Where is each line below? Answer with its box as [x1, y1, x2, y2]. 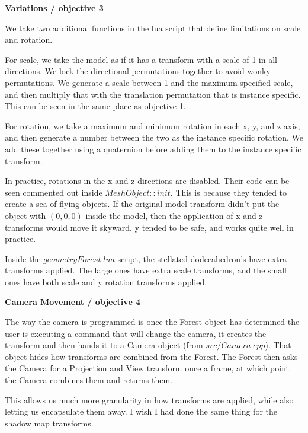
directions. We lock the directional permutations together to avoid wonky [5, 65, 271, 77]
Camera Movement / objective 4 [5, 295, 141, 308]
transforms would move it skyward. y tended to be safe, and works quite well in [5, 221, 294, 233]
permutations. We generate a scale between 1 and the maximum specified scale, [5, 76, 293, 88]
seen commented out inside [5, 186, 102, 198]
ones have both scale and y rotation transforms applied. [5, 275, 207, 288]
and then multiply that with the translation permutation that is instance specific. [5, 88, 301, 100]
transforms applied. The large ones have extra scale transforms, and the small [5, 264, 287, 276]
